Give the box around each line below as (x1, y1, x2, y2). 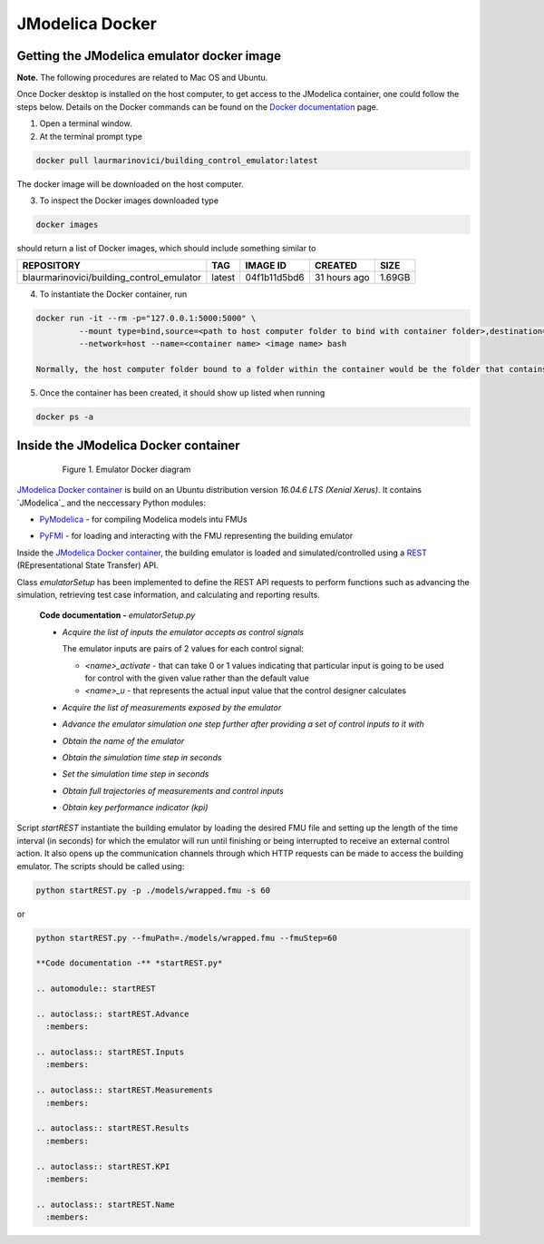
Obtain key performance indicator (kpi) (62, 802, 209, 813)
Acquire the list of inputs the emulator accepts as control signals (62, 626, 304, 637)
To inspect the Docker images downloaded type (39, 195, 219, 206)
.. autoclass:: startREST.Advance (35, 1008, 189, 1019)
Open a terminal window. (39, 118, 132, 129)
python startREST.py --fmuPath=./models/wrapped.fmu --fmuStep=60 (35, 933, 337, 943)
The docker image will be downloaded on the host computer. (16, 178, 244, 190)
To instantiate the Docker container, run (39, 289, 188, 299)
